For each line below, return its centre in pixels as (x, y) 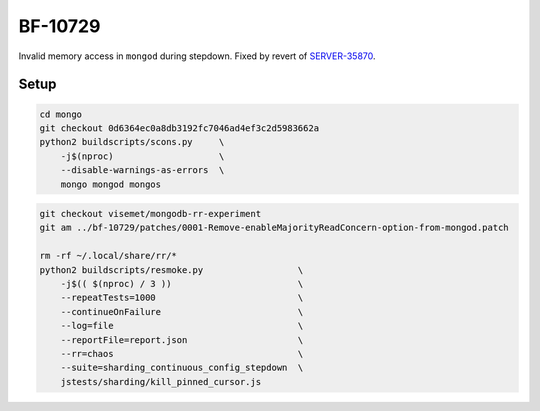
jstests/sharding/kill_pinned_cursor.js (161, 381)
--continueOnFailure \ (182, 311)
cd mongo (61, 114)
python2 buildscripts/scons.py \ (132, 142)
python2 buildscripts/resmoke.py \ (171, 269)
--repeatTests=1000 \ (182, 298)
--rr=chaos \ (182, 353)
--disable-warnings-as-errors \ (142, 170)
